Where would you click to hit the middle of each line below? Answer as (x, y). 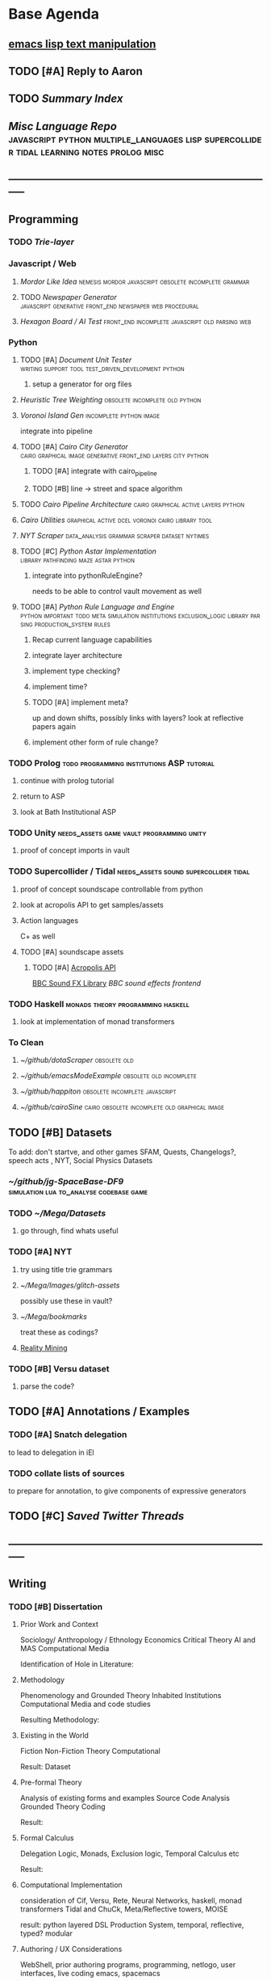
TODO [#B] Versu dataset (59, 1368)
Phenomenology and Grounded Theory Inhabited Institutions (121, 1696)
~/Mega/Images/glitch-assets (70, 1285)
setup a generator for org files (82, 384)
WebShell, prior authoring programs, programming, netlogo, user (128, 1965)
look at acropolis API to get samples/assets (92, 904)
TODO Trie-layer (42, 242)
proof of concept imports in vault (75, 850)
